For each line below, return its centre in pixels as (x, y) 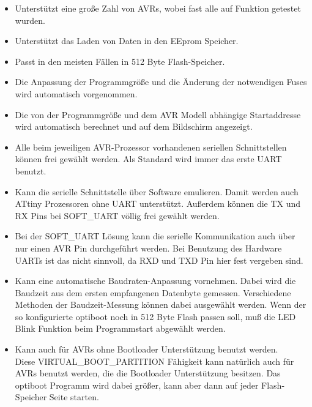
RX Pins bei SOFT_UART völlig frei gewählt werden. (117, 215)
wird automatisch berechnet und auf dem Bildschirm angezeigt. (134, 126)
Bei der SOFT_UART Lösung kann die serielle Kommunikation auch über (155, 236)
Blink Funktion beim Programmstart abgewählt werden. (120, 328)
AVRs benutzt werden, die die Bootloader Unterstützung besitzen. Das (148, 373)
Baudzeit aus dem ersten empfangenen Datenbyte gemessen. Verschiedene (153, 292)
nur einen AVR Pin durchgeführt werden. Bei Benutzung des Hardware (148, 248)
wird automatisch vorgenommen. (76, 93)
